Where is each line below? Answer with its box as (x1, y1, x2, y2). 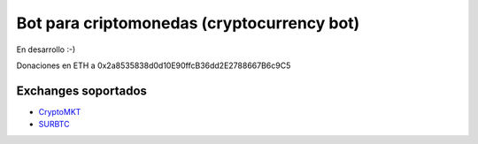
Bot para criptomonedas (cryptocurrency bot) (16, 13, 360, 33)
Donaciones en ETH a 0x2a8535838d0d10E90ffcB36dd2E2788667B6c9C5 (16, 60, 291, 71)
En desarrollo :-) (16, 44, 76, 55)
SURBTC (38, 119, 70, 130)
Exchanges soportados (16, 83, 148, 98)
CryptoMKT (38, 106, 81, 117)
